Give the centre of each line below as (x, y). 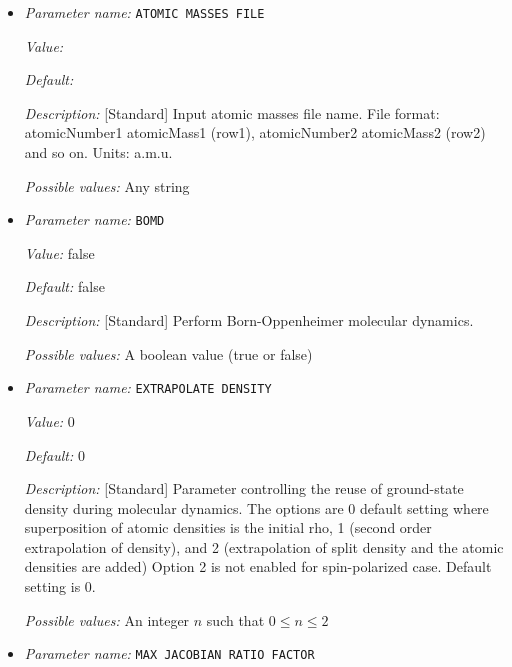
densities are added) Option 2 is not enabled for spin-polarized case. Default (258, 566)
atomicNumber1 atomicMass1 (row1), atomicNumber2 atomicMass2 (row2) (255, 132)
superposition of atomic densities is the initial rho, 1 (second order (228, 527)
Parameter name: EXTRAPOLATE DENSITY (148, 387)
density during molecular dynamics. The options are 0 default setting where (256, 507)
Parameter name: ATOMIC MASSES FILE (144, 12)
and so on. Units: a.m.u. (98, 152)
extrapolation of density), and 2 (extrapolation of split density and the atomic (264, 546)
